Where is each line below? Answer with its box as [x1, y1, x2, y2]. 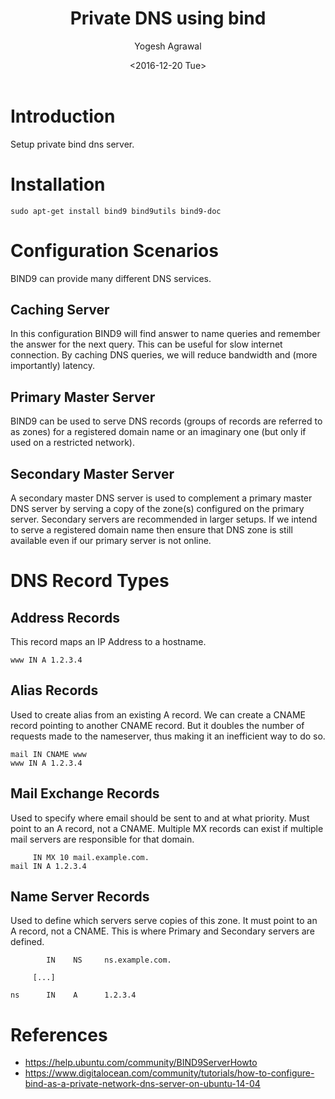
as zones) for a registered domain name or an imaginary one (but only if [10, 426, 307, 438]
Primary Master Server [10, 388, 156, 406]
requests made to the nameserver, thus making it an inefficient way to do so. [10, 730, 326, 742]
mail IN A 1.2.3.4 [10, 861, 87, 871]
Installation [10, 173, 106, 196]
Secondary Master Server [10, 465, 175, 482]
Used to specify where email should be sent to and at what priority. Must [10, 812, 310, 824]
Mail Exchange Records [10, 785, 160, 802]
